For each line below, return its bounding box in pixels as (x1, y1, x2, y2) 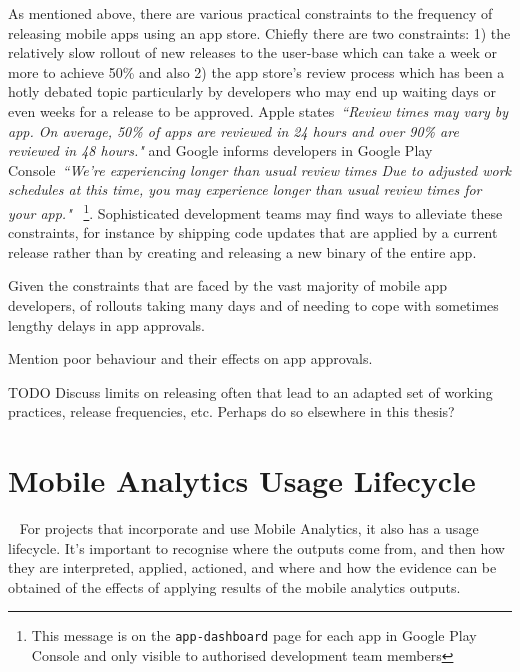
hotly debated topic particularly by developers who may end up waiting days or (8, 81, 497, 102)
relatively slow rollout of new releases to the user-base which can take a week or (8, 42, 497, 63)
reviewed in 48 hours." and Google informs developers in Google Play (8, 140, 433, 161)
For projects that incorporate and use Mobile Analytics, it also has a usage (19, 518, 479, 539)
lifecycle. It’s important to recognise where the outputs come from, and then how (8, 537, 505, 558)
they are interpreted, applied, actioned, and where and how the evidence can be (8, 557, 497, 578)
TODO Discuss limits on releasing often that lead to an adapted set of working (8, 381, 493, 402)
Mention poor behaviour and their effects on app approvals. (8, 348, 373, 369)
